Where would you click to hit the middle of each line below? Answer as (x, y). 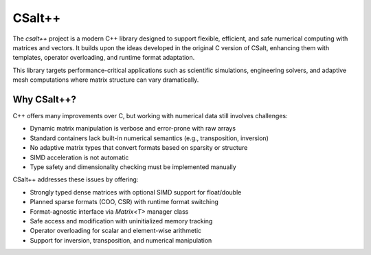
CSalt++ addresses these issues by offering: (76, 179)
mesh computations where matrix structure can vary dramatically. (106, 80)
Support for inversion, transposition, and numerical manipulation (121, 240)
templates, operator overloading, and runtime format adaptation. (104, 58)
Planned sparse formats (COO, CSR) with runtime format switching (124, 202)
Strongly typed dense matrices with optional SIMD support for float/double (136, 192)
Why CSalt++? (45, 99)
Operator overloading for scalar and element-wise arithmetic (116, 231)
